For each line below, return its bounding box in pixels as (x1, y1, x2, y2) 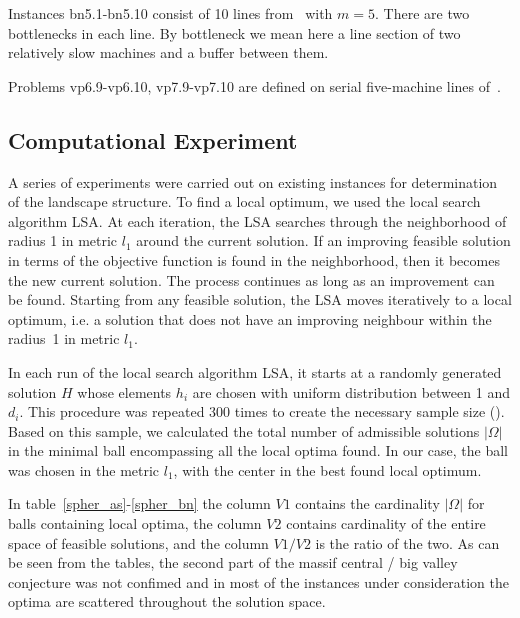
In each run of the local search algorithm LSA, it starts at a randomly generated (8, 361, 502, 382)
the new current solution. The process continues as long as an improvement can (8, 269, 495, 290)
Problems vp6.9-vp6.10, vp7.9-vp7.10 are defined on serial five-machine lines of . (8, 75, 501, 96)
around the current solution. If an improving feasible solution (136, 230, 511, 251)
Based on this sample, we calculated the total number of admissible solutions (8, 420, 480, 441)
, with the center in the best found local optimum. (173, 459, 482, 480)
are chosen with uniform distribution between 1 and (192, 381, 510, 402)
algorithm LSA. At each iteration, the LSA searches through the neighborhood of (8, 210, 507, 231)
